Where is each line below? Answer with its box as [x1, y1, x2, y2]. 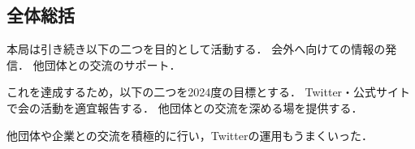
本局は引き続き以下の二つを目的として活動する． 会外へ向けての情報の [6, 40, 386, 57]
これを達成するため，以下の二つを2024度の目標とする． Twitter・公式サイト [6, 83, 411, 100]
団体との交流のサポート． [44, 56, 181, 73]
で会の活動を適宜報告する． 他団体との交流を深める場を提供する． [6, 99, 363, 116]
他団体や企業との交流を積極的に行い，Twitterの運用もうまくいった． [6, 126, 373, 143]
